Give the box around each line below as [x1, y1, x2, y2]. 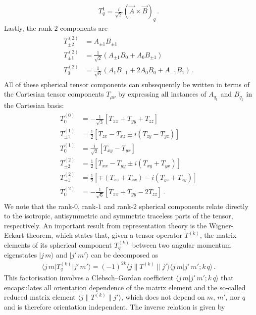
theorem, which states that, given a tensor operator [26, 230, 182, 240]
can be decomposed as [91, 250, 158, 260]
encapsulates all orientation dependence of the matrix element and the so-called [4, 282, 246, 292]
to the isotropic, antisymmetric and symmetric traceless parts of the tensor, [4, 210, 233, 221]
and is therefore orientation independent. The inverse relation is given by [4, 302, 225, 312]
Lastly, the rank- [4, 22, 54, 33]
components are [60, 22, 108, 33]
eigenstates [4, 250, 37, 260]
